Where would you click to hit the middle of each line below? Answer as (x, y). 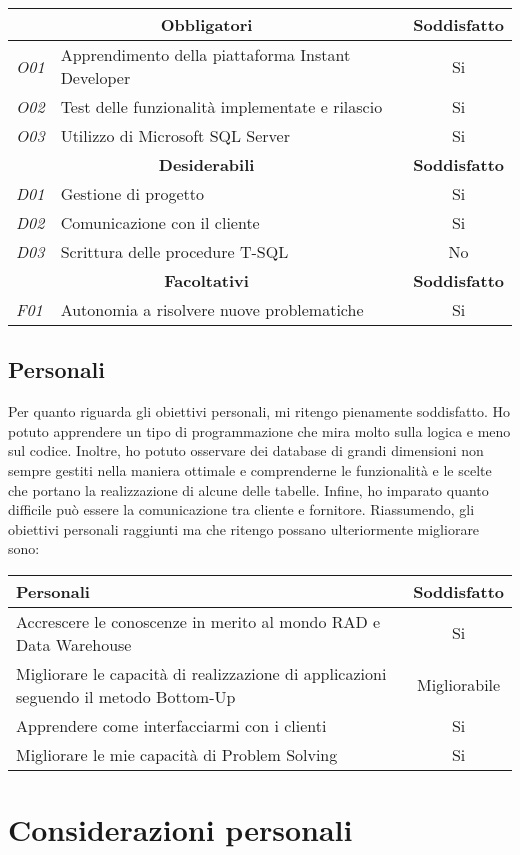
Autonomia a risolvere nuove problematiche (212, 309)
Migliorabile (458, 685)
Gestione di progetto (132, 193)
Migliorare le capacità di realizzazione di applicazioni (201, 673)
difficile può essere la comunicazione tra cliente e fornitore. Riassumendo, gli (241, 509)
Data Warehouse (74, 644)
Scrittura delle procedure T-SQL (174, 251)
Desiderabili (206, 164)
